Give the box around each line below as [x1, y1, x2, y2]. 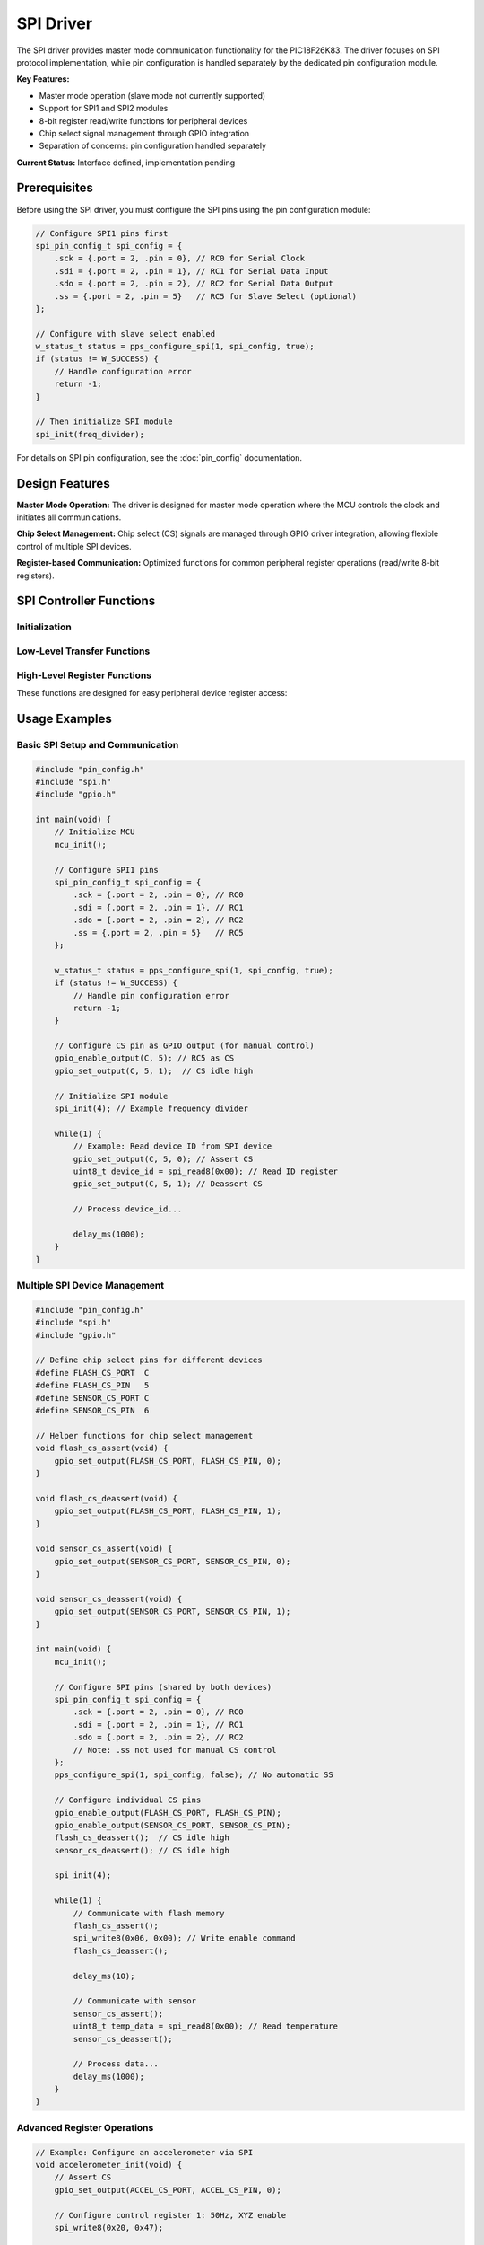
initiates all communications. [16, 512, 122, 523]
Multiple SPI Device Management [16, 1280, 165, 1292]
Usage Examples [16, 710, 112, 726]
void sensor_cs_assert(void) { [35, 1544, 174, 1554]
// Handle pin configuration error [73, 990, 230, 1000]
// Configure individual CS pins [54, 1795, 202, 1805]
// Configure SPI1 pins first [35, 228, 169, 238]
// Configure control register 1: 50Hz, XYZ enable [54, 2210, 287, 2220]
